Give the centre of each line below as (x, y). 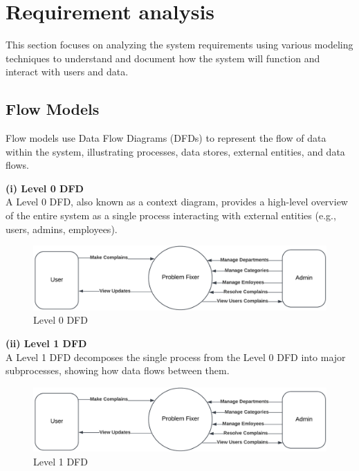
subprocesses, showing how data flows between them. (118, 370)
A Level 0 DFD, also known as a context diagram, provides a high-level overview (177, 202)
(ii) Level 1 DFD (46, 343)
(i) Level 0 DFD (45, 188)
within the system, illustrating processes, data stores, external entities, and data (175, 151)
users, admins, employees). (62, 229)
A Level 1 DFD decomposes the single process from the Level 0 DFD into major (176, 357)
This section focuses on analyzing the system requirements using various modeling (179, 45)
